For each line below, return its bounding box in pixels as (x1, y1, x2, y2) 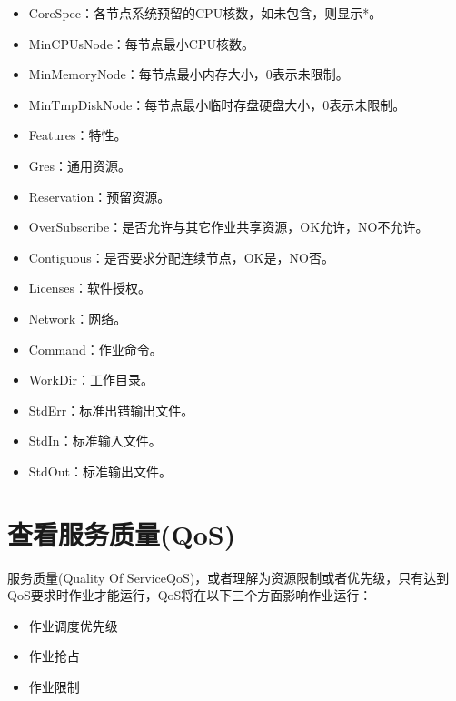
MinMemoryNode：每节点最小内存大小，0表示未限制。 (28, 65, 349, 84)
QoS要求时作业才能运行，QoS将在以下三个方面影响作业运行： (7, 586, 372, 605)
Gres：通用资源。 (28, 155, 132, 175)
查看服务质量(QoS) (7, 515, 236, 552)
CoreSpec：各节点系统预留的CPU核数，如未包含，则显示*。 (28, 4, 382, 22)
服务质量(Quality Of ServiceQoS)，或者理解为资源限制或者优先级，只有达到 (7, 567, 450, 586)
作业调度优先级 (28, 616, 118, 635)
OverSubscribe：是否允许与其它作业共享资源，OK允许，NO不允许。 (28, 217, 429, 236)
